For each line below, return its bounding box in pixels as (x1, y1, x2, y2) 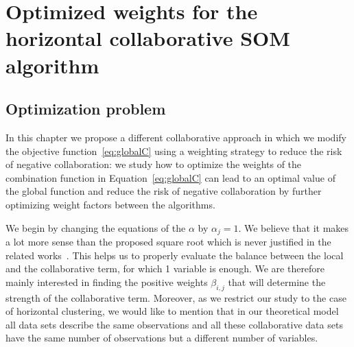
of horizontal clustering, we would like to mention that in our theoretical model (5, 304, 339, 318)
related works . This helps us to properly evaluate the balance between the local (5, 248, 344, 262)
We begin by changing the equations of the (5, 220, 186, 235)
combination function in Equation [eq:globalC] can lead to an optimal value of (5, 170, 335, 184)
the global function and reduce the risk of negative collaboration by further (5, 184, 322, 198)
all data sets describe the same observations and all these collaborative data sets (5, 317, 343, 331)
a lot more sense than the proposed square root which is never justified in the (5, 234, 331, 248)
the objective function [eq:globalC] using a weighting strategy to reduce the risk (5, 143, 342, 158)
